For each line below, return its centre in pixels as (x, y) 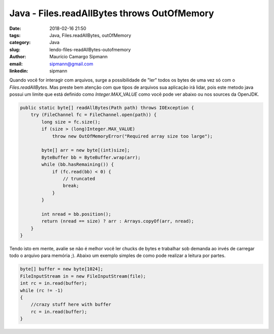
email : (16, 64)
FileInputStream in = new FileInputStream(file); (83, 276)
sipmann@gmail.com (71, 64)
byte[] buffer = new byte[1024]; (62, 269)
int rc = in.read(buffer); (54, 283)
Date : (15, 28)
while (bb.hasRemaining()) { (78, 164)
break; (71, 186)
